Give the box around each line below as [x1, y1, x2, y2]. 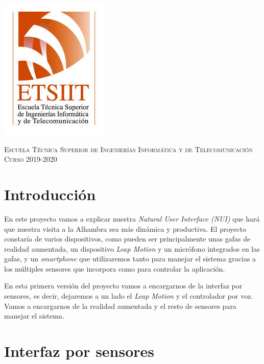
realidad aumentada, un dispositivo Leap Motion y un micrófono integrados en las [4, 243, 260, 254]
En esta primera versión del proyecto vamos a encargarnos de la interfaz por [4, 280, 243, 291]
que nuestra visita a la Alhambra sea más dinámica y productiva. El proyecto [4, 223, 246, 234]
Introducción [4, 183, 96, 204]
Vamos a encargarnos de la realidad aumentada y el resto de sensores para [4, 300, 236, 311]
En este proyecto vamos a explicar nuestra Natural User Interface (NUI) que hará [4, 213, 260, 224]
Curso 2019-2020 [4, 154, 57, 164]
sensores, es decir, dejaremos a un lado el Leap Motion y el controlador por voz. [4, 290, 253, 301]
